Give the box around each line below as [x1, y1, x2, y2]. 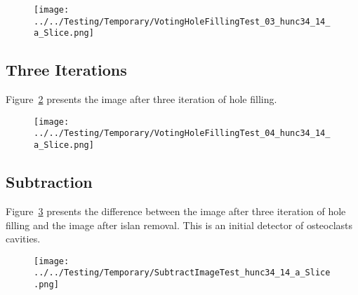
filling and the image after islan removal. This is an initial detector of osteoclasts [6, 217, 353, 232]
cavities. [6, 231, 41, 246]
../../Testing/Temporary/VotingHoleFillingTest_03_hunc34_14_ [34, 16, 331, 27]
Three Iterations [6, 59, 127, 81]
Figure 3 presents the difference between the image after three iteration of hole [6, 203, 346, 218]
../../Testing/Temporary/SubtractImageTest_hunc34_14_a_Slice [34, 268, 331, 278]
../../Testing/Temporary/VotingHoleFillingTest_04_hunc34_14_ [34, 128, 331, 139]
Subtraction [6, 171, 93, 193]
